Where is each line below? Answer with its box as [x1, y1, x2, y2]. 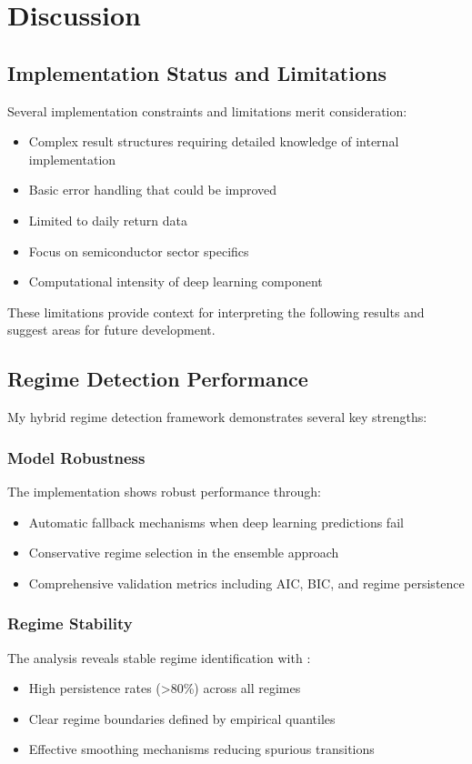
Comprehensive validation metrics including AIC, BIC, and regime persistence [28, 573, 465, 592]
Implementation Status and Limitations [7, 58, 387, 86]
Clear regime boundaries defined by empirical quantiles [28, 709, 336, 728]
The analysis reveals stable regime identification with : [7, 648, 311, 667]
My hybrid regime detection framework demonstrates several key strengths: [7, 407, 427, 427]
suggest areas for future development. [7, 320, 216, 339]
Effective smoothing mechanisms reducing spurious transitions [28, 739, 375, 759]
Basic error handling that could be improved [28, 180, 277, 199]
